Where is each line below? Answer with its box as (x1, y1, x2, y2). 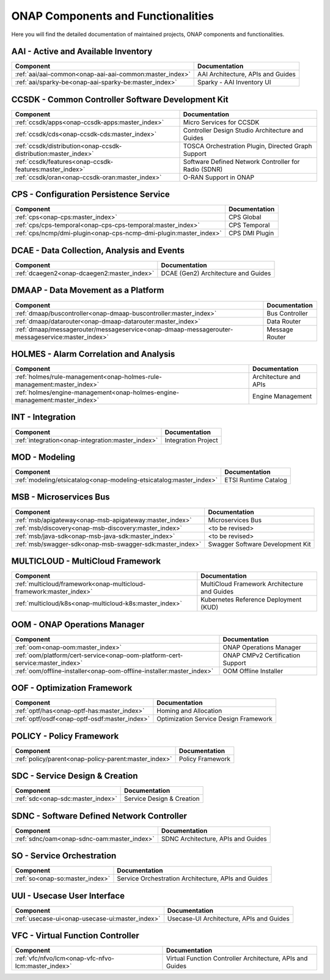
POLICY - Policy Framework (11, 731, 119, 741)
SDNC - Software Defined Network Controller (11, 811, 188, 821)
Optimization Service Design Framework (156, 715, 273, 723)
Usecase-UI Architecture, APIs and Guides (167, 914, 290, 923)
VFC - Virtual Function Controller (11, 930, 140, 941)
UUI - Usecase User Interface (11, 890, 125, 901)
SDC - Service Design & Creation (11, 771, 138, 781)
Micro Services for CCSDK (183, 118, 260, 127)
